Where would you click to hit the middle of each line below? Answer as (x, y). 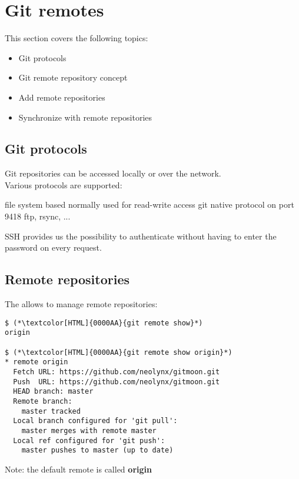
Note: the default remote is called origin (78, 469)
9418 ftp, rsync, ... (38, 216)
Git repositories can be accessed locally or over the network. (113, 173)
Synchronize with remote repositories (85, 117)
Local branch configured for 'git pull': (95, 421)
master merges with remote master (89, 430)
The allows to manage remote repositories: (81, 304)
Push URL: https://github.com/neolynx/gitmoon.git (117, 382)
